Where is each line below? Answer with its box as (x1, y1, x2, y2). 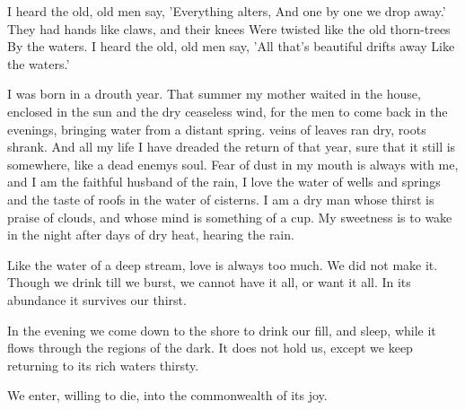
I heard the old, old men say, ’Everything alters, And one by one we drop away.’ (7, 2, 446, 20)
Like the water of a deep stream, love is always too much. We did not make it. (7, 255, 438, 274)
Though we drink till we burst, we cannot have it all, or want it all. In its (7, 273, 411, 292)
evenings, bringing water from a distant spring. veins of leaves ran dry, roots (7, 119, 426, 138)
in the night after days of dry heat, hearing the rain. (7, 225, 294, 244)
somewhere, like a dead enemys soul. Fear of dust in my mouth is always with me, (7, 154, 459, 173)
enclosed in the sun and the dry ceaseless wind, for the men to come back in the (7, 101, 448, 120)
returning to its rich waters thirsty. (7, 355, 199, 374)
